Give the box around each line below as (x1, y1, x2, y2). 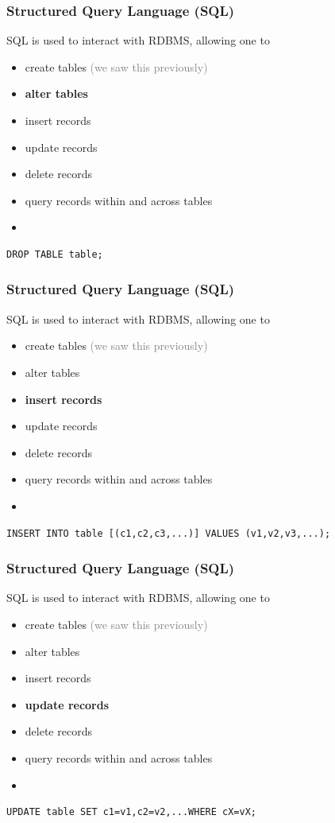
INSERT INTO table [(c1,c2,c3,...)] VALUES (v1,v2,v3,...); (6, 527, 331, 539)
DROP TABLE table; (6, 248, 103, 260)
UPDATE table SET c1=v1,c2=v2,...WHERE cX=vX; (6, 806, 256, 818)
